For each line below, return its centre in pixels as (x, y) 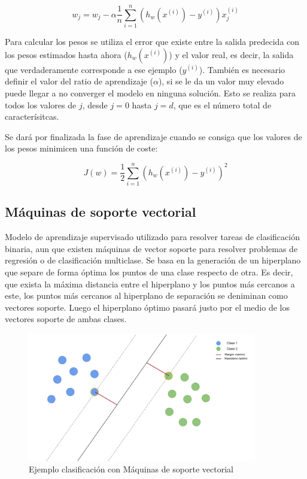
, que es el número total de (222, 104)
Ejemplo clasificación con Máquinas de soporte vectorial (131, 469)
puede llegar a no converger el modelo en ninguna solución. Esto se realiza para (150, 93)
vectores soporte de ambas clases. (66, 319)
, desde (95, 104)
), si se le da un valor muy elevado (221, 81)
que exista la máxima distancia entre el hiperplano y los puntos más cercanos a (150, 284)
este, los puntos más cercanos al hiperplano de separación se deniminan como (146, 295)
